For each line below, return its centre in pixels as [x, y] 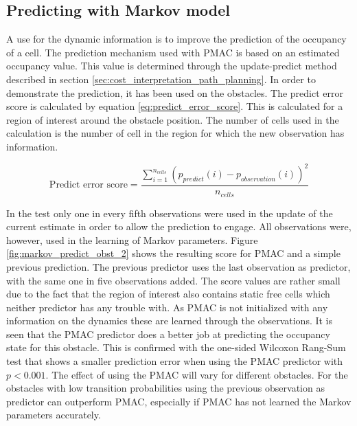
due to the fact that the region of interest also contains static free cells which [168, 294]
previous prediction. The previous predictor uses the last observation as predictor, [178, 266]
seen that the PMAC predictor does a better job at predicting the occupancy [168, 334]
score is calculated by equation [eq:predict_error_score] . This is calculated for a [175, 106]
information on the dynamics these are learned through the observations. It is [170, 321]
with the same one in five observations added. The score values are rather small [173, 280]
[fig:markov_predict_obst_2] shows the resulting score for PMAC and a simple [173, 253]
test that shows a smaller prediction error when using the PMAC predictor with [175, 361]
